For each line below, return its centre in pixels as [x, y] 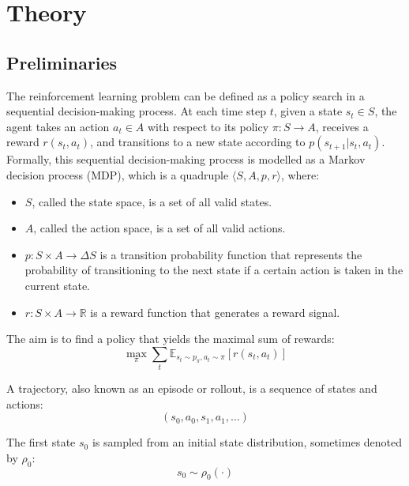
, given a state [308, 111]
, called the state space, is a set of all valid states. [152, 201]
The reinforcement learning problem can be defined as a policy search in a [186, 95]
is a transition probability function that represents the [231, 254]
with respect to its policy [208, 126]
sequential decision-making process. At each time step [136, 111]
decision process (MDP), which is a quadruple [118, 174]
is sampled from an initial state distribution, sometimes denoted [247, 442]
